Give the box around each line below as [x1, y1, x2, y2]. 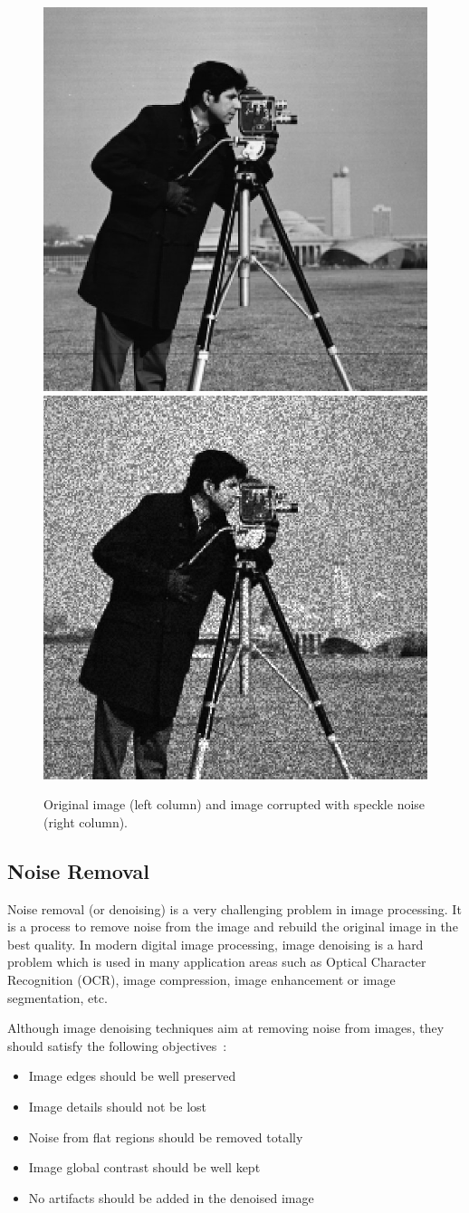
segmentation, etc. [7, 988, 108, 1007]
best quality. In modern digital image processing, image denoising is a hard [7, 934, 424, 953]
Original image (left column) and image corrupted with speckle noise [43, 795, 426, 814]
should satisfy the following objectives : [7, 1036, 227, 1055]
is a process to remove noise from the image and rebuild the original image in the [7, 917, 458, 936]
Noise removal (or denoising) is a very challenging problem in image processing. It [7, 899, 462, 918]
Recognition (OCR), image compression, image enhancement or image [7, 969, 396, 989]
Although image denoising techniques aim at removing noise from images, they [7, 1018, 445, 1037]
